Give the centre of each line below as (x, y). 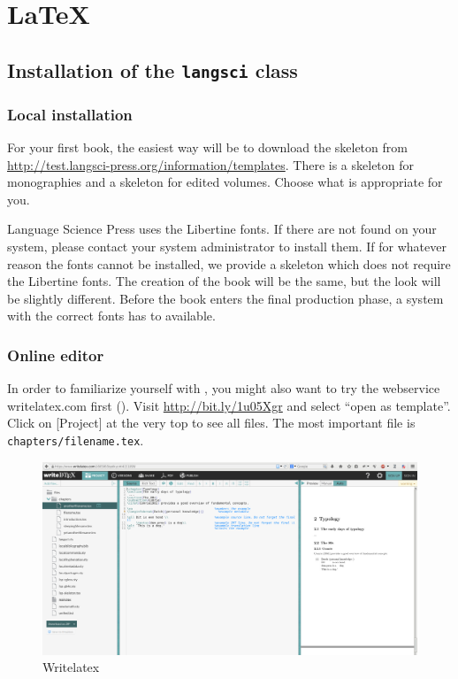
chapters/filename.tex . (76, 440)
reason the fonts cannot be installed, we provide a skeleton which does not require (229, 263)
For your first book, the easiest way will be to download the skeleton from (207, 147)
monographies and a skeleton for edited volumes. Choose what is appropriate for (225, 182)
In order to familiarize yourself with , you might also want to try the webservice (224, 388)
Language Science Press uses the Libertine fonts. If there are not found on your (222, 229)
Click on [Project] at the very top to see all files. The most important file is (211, 423)
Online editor (56, 355)
